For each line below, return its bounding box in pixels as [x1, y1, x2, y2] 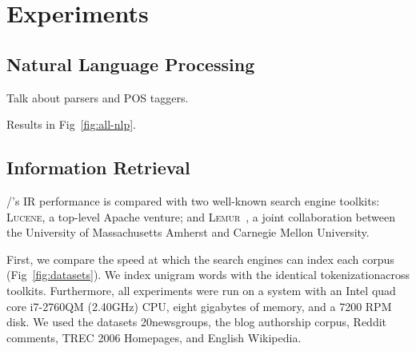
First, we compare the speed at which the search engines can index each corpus [6, 250, 394, 267]
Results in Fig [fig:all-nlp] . [6, 116, 136, 133]
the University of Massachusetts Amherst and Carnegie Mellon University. [6, 224, 370, 241]
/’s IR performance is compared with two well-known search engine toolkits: [6, 192, 380, 209]
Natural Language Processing [6, 51, 255, 76]
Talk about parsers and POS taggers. [6, 89, 189, 106]
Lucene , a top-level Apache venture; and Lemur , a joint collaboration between [6, 208, 395, 225]
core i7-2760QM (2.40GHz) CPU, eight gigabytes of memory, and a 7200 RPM [6, 297, 392, 314]
